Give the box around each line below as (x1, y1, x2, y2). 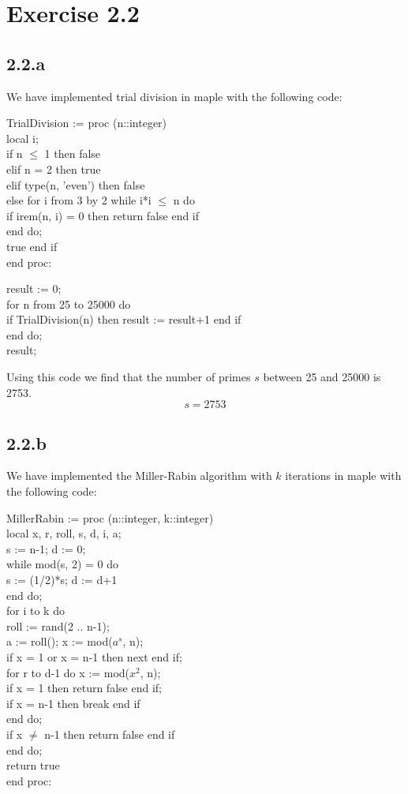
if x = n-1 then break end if (6, 695, 140, 711)
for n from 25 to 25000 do (6, 295, 131, 312)
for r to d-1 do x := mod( (6, 664, 130, 680)
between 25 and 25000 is (263, 369, 381, 385)
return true (6, 757, 60, 773)
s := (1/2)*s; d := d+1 (6, 571, 118, 588)
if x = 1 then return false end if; (6, 680, 162, 696)
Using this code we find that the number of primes (6, 369, 251, 385)
